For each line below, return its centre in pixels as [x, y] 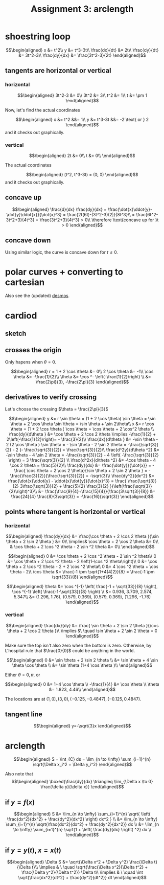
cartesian [25, 282]
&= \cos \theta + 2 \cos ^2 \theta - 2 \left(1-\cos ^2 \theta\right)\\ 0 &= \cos [82, 562]
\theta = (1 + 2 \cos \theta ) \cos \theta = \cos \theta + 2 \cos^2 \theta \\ [82, 429]
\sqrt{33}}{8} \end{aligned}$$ [82, 577]
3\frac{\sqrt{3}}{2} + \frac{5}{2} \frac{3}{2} [64, 486]
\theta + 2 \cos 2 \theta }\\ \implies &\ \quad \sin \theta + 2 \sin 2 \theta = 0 [82, 631]
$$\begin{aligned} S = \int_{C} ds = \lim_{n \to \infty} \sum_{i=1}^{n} [82, 759]
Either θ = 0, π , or [23, 675]
